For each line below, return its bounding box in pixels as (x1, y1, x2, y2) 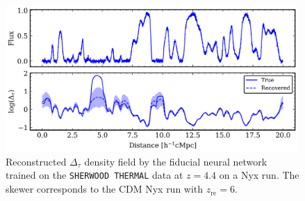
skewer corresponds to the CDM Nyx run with (6, 182, 204, 196)
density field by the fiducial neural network (84, 154, 267, 168)
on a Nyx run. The (219, 168, 299, 182)
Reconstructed (6, 154, 67, 168)
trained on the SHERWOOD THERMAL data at (6, 168, 183, 182)
